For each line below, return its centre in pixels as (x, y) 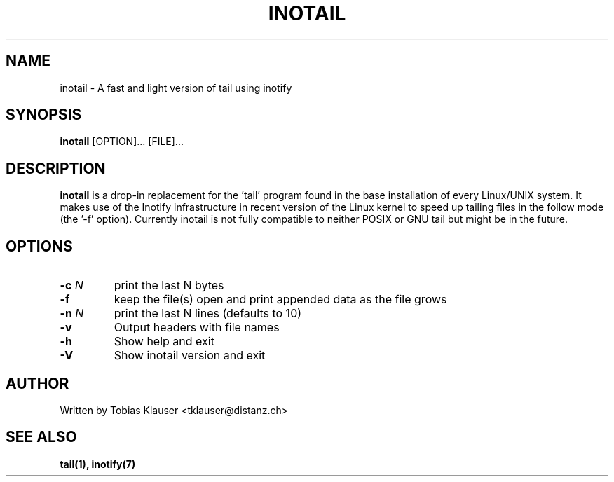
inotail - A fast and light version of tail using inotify (176, 88)
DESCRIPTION (56, 168)
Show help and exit (164, 342)
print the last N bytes (169, 285)
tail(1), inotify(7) (98, 464)
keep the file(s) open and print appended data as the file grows (280, 299)
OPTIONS (39, 246)
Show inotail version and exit (190, 356)
